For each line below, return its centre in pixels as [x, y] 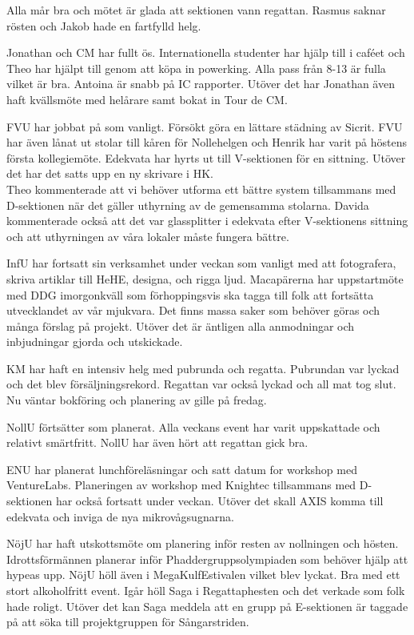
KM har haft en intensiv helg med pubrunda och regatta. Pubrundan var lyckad [203, 368]
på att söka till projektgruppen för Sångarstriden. [128, 622]
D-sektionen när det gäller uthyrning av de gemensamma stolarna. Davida [188, 205]
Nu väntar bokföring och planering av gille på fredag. [137, 400]
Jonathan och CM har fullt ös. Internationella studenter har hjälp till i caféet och [206, 52]
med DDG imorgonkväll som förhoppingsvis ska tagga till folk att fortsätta [190, 294]
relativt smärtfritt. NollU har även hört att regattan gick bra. [157, 442]
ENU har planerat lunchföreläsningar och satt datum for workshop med [182, 469]
